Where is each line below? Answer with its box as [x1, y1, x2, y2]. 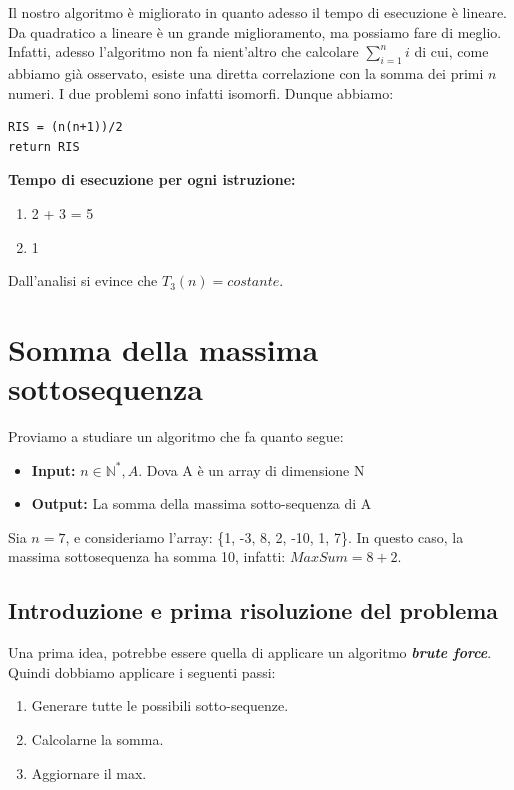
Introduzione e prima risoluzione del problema [8, 595, 499, 626]
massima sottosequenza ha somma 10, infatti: [8, 546, 286, 567]
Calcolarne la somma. [31, 729, 164, 749]
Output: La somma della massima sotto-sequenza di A [31, 493, 372, 514]
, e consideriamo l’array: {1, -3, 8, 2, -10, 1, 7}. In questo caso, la [65, 526, 464, 547]
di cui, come [414, 41, 489, 62]
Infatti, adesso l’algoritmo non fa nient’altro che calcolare [8, 41, 359, 62]
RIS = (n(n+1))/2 [8, 120, 123, 135]
